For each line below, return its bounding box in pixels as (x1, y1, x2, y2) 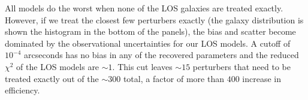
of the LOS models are (16, 60, 99, 72)
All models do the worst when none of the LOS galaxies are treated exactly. (5, 2, 283, 14)
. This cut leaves (112, 60, 173, 72)
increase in (242, 72, 281, 84)
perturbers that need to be (192, 60, 291, 72)
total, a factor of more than (123, 72, 224, 84)
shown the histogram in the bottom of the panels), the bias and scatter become (5, 25, 296, 38)
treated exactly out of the (5, 72, 99, 84)
